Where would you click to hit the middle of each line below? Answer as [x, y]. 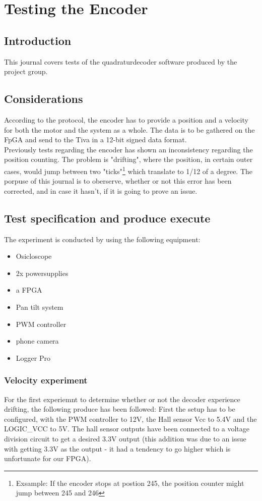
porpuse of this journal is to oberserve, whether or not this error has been [118, 181]
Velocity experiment [46, 380]
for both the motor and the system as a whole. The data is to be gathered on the [129, 129]
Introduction [38, 40]
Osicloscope [34, 256]
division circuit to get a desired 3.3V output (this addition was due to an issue [125, 438]
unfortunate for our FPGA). [48, 458]
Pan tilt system [40, 307]
